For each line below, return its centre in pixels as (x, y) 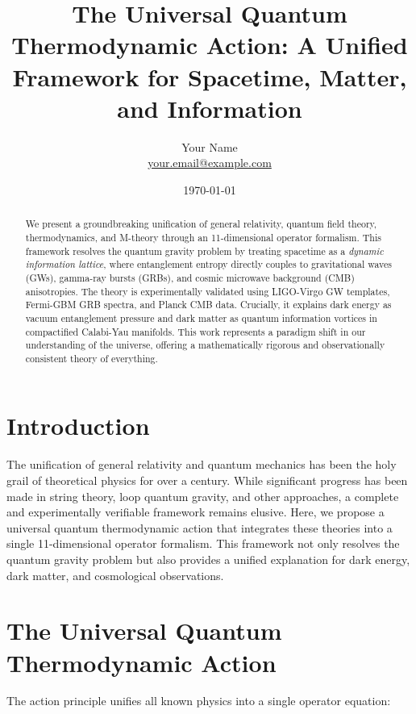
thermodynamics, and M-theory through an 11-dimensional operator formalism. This (203, 237)
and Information (210, 108)
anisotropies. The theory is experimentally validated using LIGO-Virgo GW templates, (208, 291)
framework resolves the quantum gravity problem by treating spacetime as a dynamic (204, 251)
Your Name (210, 146)
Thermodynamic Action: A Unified (210, 45)
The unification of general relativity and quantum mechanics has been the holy (202, 464)
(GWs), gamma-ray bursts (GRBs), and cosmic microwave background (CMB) (190, 277)
